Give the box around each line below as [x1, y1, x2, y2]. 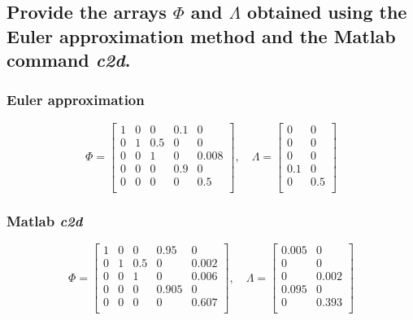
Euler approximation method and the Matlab [7, 23, 396, 48]
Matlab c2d [7, 210, 83, 230]
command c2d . [7, 47, 131, 72]
